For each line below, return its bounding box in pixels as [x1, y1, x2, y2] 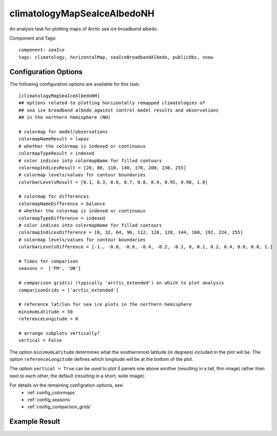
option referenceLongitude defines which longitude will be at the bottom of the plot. [9, 356, 193, 362]
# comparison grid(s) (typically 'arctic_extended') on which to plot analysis [18, 280, 224, 286]
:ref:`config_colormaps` [27, 389, 76, 395]
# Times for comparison [18, 259, 78, 264]
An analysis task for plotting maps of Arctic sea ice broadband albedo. [9, 26, 159, 32]
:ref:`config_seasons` [27, 396, 72, 403]
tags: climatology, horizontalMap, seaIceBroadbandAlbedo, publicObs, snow [18, 54, 213, 60]
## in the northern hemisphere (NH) [18, 115, 111, 120]
